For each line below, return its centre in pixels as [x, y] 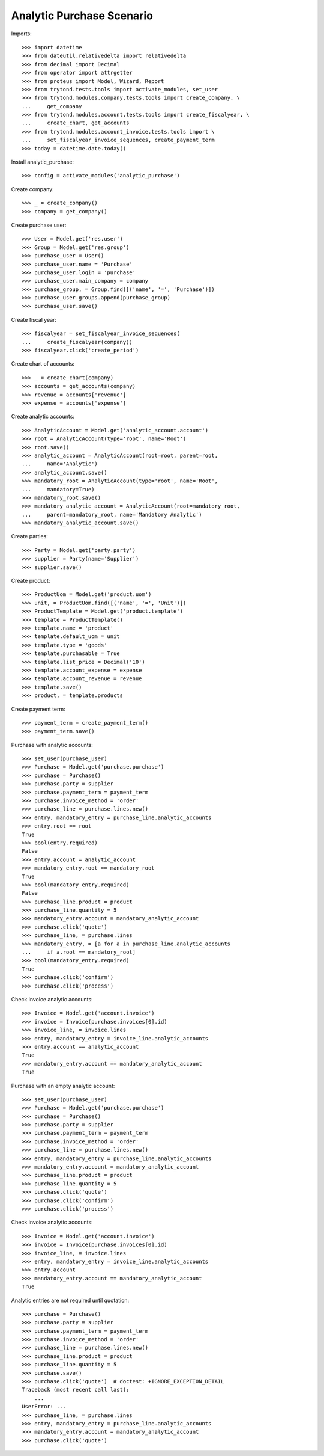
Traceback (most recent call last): [76, 1390]
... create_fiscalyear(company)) [77, 342]
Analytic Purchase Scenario [82, 16]
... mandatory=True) [58, 489]
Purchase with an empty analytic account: [63, 1086]
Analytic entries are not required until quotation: [70, 1300]
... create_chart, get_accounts [76, 123]
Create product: [31, 581]
